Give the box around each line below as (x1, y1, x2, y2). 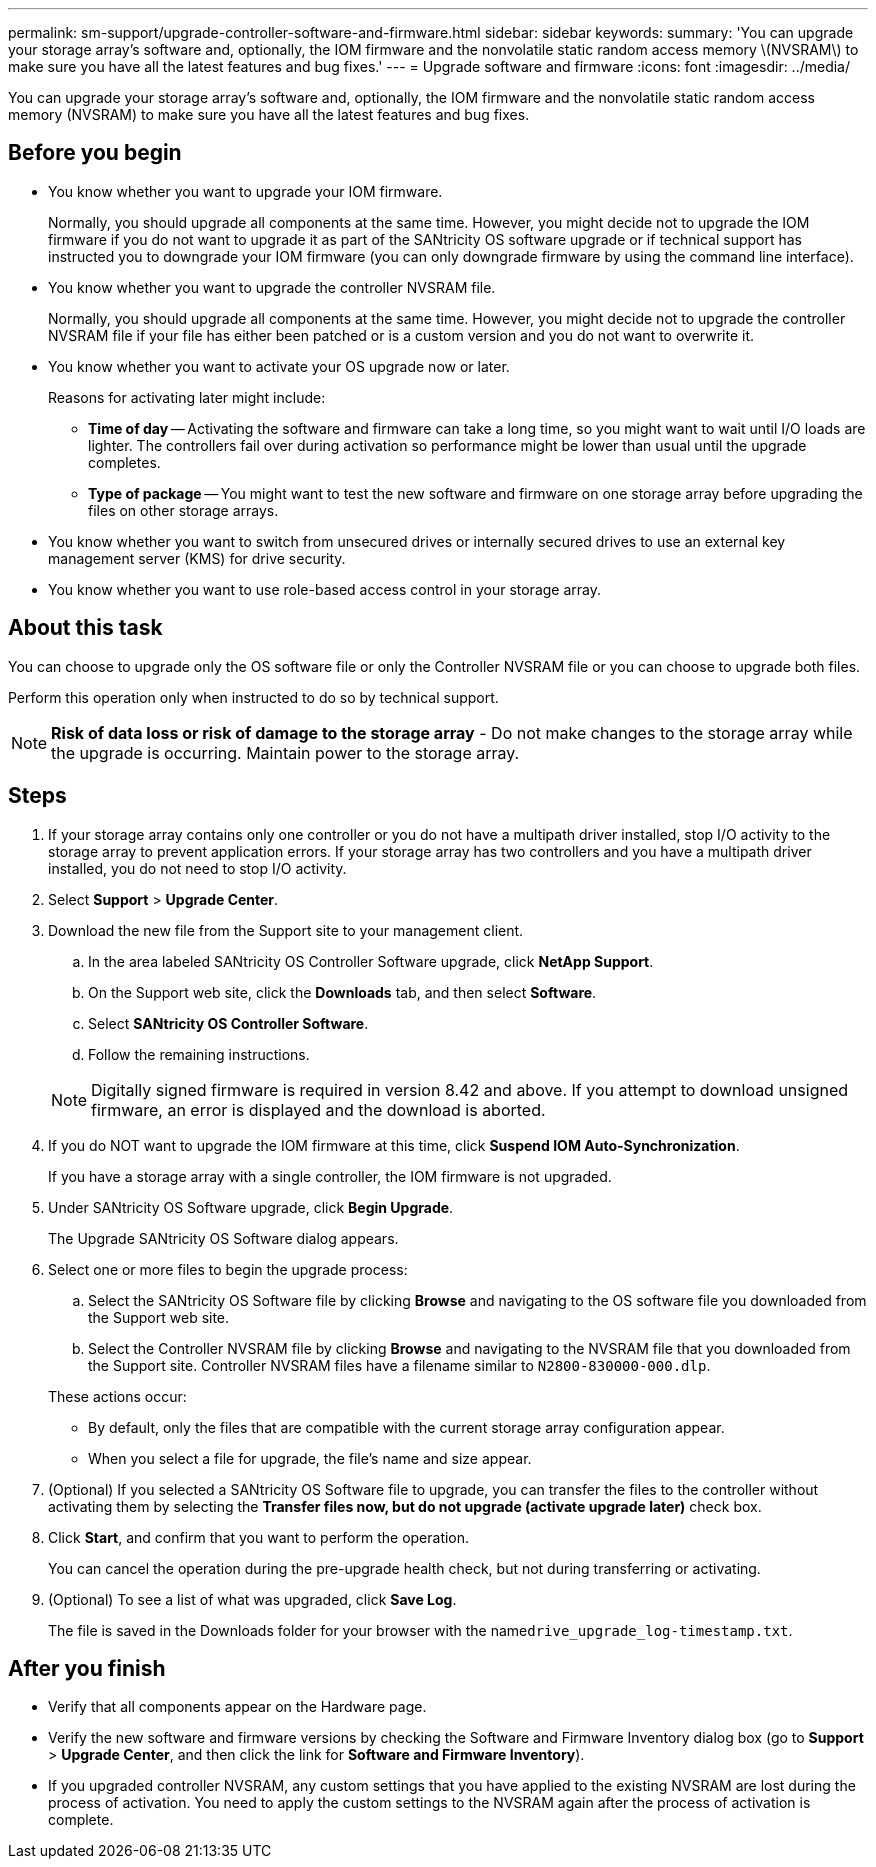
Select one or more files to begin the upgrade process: (48, 1260, 408, 1278)
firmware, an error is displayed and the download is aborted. (91, 1099, 546, 1120)
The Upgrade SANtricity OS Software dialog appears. (48, 1229, 399, 1247)
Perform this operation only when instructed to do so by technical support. (8, 688, 499, 706)
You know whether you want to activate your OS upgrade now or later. (48, 357, 510, 375)
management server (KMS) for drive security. (48, 549, 346, 567)
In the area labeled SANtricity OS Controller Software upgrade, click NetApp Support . (88, 952, 654, 970)
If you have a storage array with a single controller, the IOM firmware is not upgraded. (48, 1167, 612, 1185)
